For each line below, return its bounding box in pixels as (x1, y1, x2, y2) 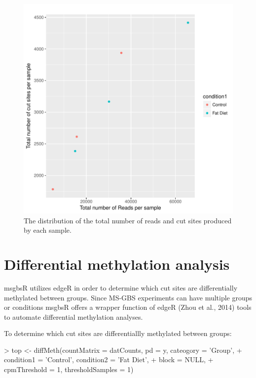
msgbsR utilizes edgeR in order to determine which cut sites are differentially (4, 282, 238, 293)
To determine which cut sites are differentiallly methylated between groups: (4, 328, 232, 338)
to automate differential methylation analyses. (4, 311, 143, 322)
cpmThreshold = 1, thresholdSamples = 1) (4, 364, 134, 375)
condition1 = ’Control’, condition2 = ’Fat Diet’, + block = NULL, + (4, 354, 214, 365)
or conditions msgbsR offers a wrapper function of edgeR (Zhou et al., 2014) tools (4, 302, 252, 312)
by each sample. (24, 225, 72, 235)
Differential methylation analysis (4, 253, 230, 274)
